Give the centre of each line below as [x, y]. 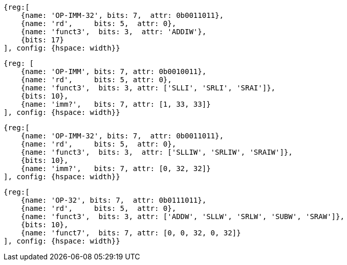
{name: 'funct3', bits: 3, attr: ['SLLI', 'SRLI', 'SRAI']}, [148, 88]
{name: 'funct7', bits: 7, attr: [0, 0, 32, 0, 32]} [131, 233]
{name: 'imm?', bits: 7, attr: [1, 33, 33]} [116, 104]
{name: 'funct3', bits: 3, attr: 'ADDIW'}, [114, 32]
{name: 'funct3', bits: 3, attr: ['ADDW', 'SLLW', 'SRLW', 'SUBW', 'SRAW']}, [182, 216]
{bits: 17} [42, 40]
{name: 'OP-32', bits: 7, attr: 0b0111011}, [114, 200]
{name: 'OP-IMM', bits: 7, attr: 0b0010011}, [114, 71]
